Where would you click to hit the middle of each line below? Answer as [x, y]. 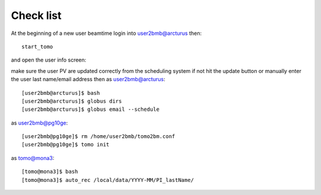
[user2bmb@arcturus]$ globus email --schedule [91, 109]
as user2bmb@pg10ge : [40, 123]
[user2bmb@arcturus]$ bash [61, 93]
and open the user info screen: [48, 60]
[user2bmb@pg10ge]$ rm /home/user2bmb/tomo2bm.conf [98, 137]
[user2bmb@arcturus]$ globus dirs [72, 101]
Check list [36, 15]
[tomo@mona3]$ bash [50, 172]
